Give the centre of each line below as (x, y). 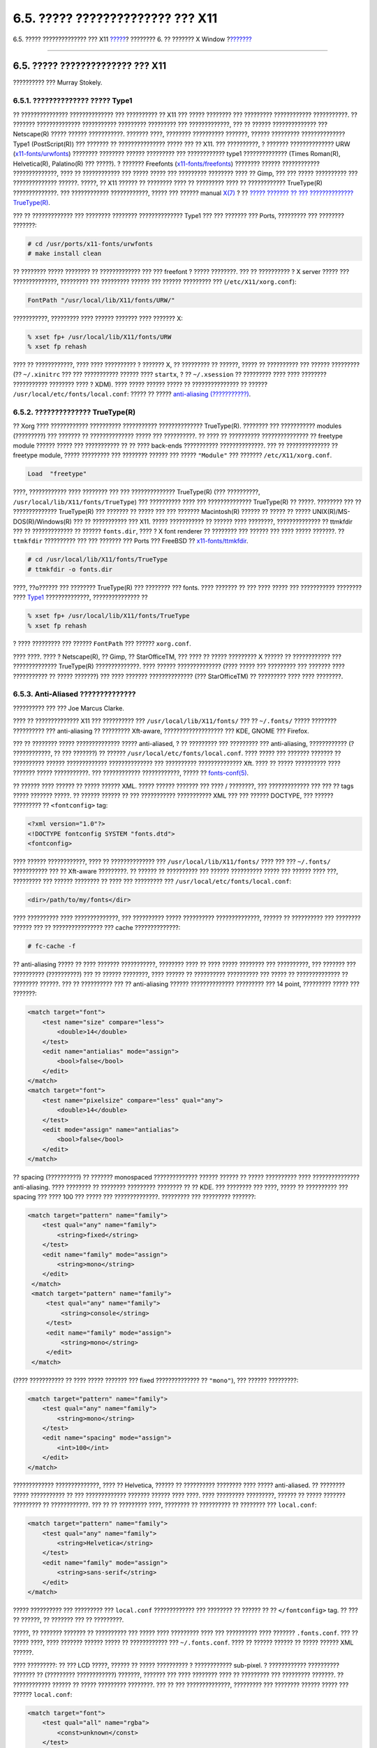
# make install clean (65, 254)
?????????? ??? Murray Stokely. (58, 83)
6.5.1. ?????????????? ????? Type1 (73, 101)
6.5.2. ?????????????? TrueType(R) (74, 412)
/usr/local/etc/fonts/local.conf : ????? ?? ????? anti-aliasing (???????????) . (132, 394)
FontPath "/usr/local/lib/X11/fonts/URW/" (101, 300)
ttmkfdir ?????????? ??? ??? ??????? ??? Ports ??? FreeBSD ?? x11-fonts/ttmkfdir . (131, 541)
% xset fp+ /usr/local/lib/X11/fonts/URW (99, 337)
